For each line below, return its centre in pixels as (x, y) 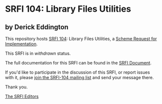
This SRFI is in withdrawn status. (38, 53)
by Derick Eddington (37, 27)
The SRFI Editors (22, 96)
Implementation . (22, 44)
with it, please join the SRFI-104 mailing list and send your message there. (80, 77)
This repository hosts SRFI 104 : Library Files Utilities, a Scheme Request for (81, 39)
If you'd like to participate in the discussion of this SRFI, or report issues (78, 72)
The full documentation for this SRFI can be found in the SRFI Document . (78, 63)
